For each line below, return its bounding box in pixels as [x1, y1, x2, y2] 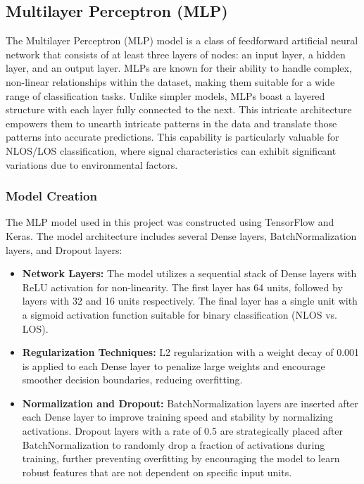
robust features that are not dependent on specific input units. [22, 464, 292, 479]
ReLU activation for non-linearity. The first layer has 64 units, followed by [22, 279, 343, 294]
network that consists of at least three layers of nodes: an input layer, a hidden [6, 46, 346, 61]
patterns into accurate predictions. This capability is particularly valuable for [6, 129, 339, 144]
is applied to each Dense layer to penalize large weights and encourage [22, 358, 325, 373]
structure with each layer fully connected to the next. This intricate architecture [6, 102, 352, 117]
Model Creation [6, 187, 97, 205]
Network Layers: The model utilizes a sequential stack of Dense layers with [22, 266, 357, 281]
